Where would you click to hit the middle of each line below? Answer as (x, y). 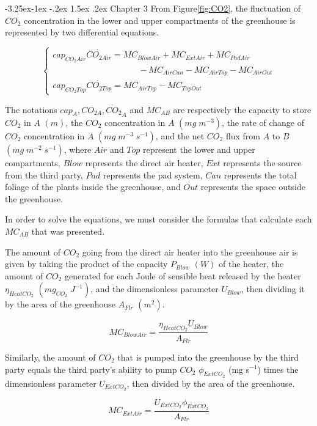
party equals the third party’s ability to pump (91, 369)
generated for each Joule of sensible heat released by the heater (183, 275)
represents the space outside (253, 187)
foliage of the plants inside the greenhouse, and (93, 187)
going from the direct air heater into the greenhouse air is (190, 252)
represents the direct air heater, (144, 162)
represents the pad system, (153, 174)
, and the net (180, 135)
